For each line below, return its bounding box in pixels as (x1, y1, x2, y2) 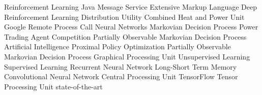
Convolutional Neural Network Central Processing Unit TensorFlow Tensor (4, 71, 238, 82)
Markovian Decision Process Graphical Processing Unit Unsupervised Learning (4, 51, 250, 61)
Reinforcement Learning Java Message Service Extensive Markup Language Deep (4, 2, 257, 12)
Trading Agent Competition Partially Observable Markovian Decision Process (4, 31, 247, 42)
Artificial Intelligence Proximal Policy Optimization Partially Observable (4, 41, 231, 52)
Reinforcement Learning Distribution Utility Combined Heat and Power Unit (4, 11, 245, 22)
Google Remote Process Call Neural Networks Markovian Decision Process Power (4, 21, 258, 32)
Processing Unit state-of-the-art (4, 81, 103, 91)
